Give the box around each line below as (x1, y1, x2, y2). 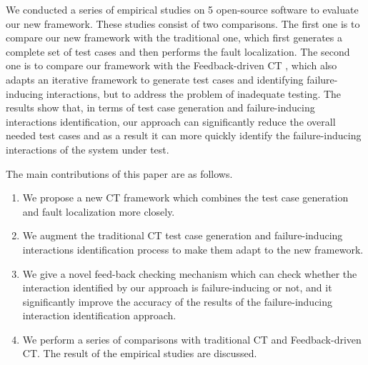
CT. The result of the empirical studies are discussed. (22, 346, 257, 361)
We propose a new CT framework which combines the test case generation (22, 190, 349, 205)
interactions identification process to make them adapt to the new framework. (22, 241, 364, 256)
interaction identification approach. (22, 308, 176, 323)
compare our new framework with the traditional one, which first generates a (6, 30, 342, 45)
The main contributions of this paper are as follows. (6, 166, 233, 181)
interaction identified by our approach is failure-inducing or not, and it (22, 280, 332, 295)
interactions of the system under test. (6, 141, 169, 156)
